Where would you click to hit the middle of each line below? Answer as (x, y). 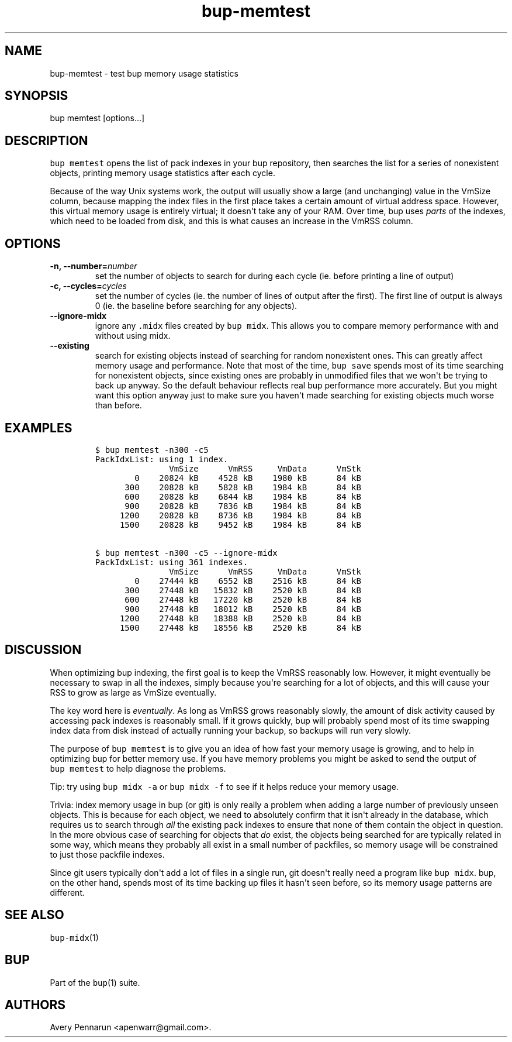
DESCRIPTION (46, 140)
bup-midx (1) (74, 937)
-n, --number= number (94, 266)
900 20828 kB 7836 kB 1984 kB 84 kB (243, 506)
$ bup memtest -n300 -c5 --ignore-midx (186, 553)
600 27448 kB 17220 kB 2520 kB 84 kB (243, 599)
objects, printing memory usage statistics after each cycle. (162, 173)
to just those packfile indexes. (107, 854)
